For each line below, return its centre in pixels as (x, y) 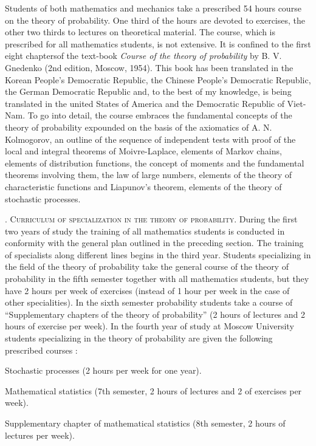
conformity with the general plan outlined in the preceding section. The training (154, 243)
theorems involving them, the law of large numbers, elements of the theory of (149, 175)
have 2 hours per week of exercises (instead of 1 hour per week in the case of (147, 290)
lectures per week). (40, 435)
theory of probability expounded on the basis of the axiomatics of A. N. (139, 127)
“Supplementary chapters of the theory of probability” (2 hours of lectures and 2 (155, 314)
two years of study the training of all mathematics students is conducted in (145, 231)
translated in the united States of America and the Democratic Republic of (145, 103)
